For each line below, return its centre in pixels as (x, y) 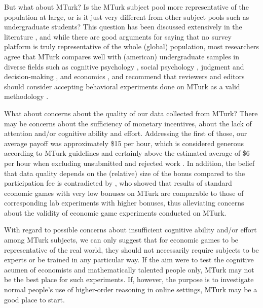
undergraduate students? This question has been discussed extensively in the (123, 27)
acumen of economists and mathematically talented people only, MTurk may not (129, 269)
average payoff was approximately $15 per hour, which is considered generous (124, 143)
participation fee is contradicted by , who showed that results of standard (118, 183)
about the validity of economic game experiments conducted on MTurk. (115, 212)
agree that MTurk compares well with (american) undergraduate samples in (122, 56)
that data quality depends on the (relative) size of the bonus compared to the (125, 173)
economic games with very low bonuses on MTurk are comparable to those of (124, 193)
